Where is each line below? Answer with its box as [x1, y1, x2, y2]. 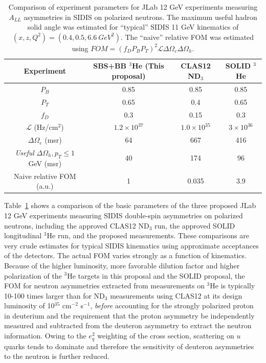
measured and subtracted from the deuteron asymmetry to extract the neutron [4, 320, 252, 331]
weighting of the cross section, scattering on [97, 330, 234, 341]
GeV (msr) [28, 157, 62, 168]
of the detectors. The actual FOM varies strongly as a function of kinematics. [4, 250, 247, 261]
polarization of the [4, 270, 62, 281]
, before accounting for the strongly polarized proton [90, 300, 254, 311]
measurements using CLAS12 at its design [110, 290, 242, 301]
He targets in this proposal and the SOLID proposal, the [67, 270, 245, 281]
